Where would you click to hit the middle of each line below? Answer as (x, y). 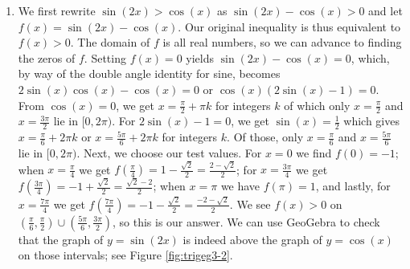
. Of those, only (265, 137)
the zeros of (47, 57)
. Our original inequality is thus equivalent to (289, 26)
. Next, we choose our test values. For (169, 153)
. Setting (105, 57)
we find (314, 153)
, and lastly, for (353, 186)
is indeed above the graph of (252, 239)
